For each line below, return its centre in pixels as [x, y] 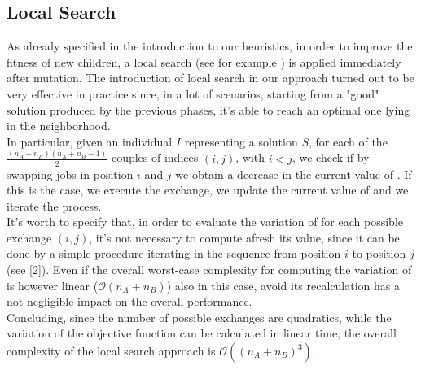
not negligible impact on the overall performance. [129, 301]
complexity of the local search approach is [111, 351]
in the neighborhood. [59, 126]
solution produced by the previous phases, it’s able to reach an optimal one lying [208, 109]
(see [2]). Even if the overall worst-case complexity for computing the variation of [209, 270]
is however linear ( [53, 285]
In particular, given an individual [90, 141]
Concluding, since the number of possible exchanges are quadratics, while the [199, 317]
